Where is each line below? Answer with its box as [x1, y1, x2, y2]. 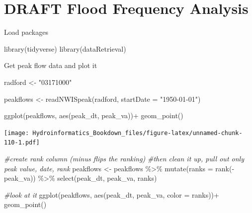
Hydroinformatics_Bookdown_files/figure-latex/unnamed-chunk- [32, 129, 243, 137]
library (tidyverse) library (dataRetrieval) [4, 43, 126, 54]
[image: [4, 129, 29, 137]
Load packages [4, 27, 48, 37]
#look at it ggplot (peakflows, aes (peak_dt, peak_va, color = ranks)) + [4, 189, 219, 200]
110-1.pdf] [4, 139, 40, 146]
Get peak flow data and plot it [4, 60, 97, 71]
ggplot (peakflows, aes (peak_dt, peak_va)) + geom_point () [4, 110, 183, 121]
